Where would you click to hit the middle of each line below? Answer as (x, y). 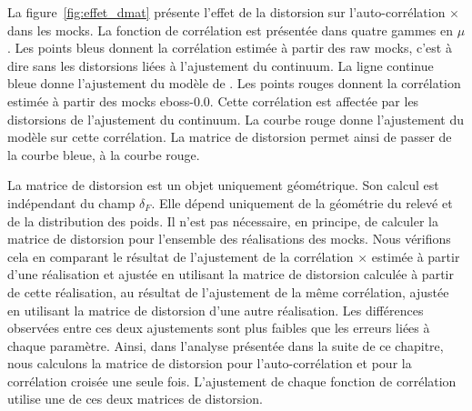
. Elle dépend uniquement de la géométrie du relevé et (302, 202)
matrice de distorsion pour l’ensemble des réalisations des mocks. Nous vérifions (229, 239)
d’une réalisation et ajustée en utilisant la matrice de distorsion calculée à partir (231, 274)
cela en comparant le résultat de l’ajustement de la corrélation (181, 256)
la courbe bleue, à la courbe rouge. (104, 154)
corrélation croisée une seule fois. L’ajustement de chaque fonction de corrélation (232, 381)
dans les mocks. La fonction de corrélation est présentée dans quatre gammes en (231, 30)
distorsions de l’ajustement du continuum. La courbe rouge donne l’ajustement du (236, 119)
